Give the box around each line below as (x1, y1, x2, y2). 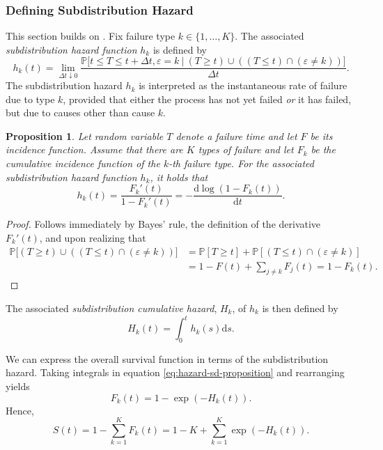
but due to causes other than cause (6, 105, 155, 120)
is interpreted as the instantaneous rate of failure (139, 78, 347, 93)
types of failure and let (198, 142, 294, 157)
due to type (6, 91, 55, 106)
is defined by (153, 42, 207, 56)
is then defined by (262, 300, 338, 315)
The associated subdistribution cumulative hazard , (6, 300, 217, 315)
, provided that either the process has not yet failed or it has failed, (63, 91, 352, 106)
